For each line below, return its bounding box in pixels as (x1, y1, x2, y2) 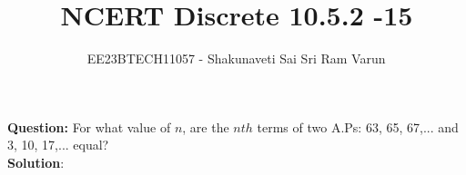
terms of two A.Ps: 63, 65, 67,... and (257, 117, 459, 136)
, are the (182, 117, 229, 136)
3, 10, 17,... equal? (7, 135, 109, 154)
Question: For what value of (7, 117, 171, 136)
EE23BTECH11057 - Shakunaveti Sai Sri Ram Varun (86, 49, 386, 68)
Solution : (7, 152, 65, 171)
